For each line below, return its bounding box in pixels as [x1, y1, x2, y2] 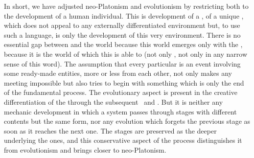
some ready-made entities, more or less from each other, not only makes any [4, 68, 232, 78]
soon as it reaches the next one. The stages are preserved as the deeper [4, 125, 217, 135]
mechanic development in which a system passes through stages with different [4, 106, 237, 116]
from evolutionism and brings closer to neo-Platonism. [4, 144, 166, 155]
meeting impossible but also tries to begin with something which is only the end [4, 77, 244, 88]
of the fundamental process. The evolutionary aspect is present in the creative [4, 87, 237, 97]
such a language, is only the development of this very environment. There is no [4, 29, 241, 40]
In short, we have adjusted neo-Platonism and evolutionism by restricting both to [4, 1, 249, 11]
